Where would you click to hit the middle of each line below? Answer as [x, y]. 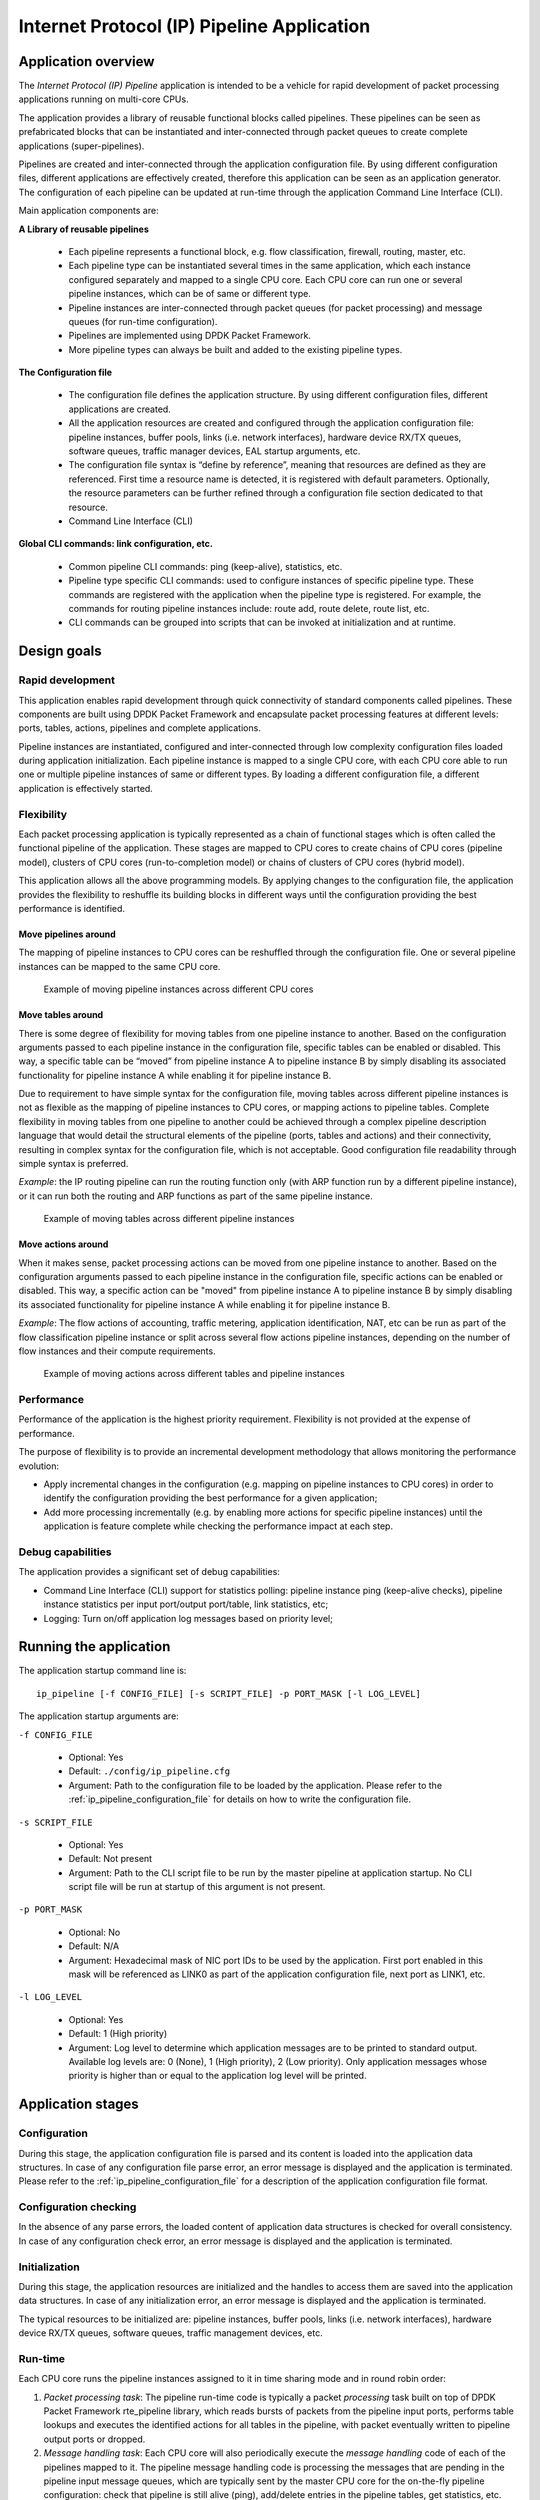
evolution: [39, 1466]
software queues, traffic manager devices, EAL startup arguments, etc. [214, 451]
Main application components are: [88, 211]
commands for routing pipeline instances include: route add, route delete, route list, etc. [249, 608]
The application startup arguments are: [98, 1716]
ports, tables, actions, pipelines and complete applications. [140, 728]
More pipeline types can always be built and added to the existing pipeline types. [235, 349]
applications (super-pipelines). [81, 146]
